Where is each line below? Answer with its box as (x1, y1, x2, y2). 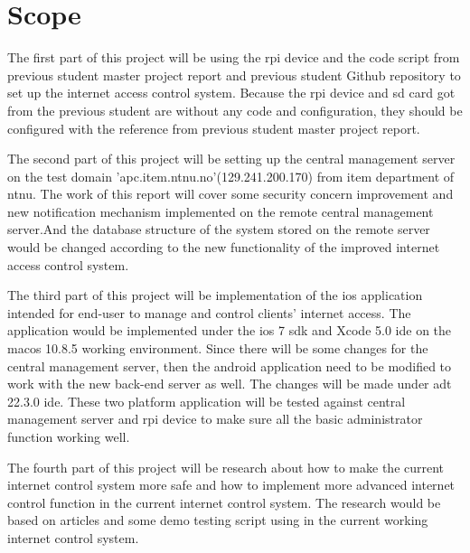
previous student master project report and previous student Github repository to (7, 65, 461, 84)
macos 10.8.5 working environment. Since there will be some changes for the (7, 339, 428, 358)
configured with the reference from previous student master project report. (7, 118, 420, 137)
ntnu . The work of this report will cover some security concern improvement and (7, 184, 454, 203)
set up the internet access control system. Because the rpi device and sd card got (7, 83, 456, 102)
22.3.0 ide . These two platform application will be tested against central (7, 391, 406, 410)
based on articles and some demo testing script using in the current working (7, 511, 428, 530)
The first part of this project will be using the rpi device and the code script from (7, 48, 460, 67)
